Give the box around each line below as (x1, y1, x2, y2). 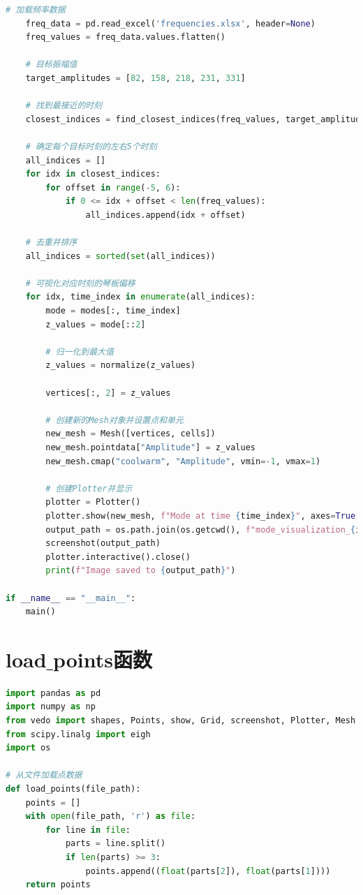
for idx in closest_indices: (25, 169, 161, 179)
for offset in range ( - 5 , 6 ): (45, 182, 181, 193)
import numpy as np (6, 702, 96, 712)
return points (25, 880, 91, 890)
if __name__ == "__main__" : (6, 593, 136, 603)
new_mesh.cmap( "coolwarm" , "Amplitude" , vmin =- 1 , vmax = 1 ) (45, 456, 321, 466)
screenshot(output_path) (45, 538, 161, 549)
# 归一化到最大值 (45, 346, 114, 357)
